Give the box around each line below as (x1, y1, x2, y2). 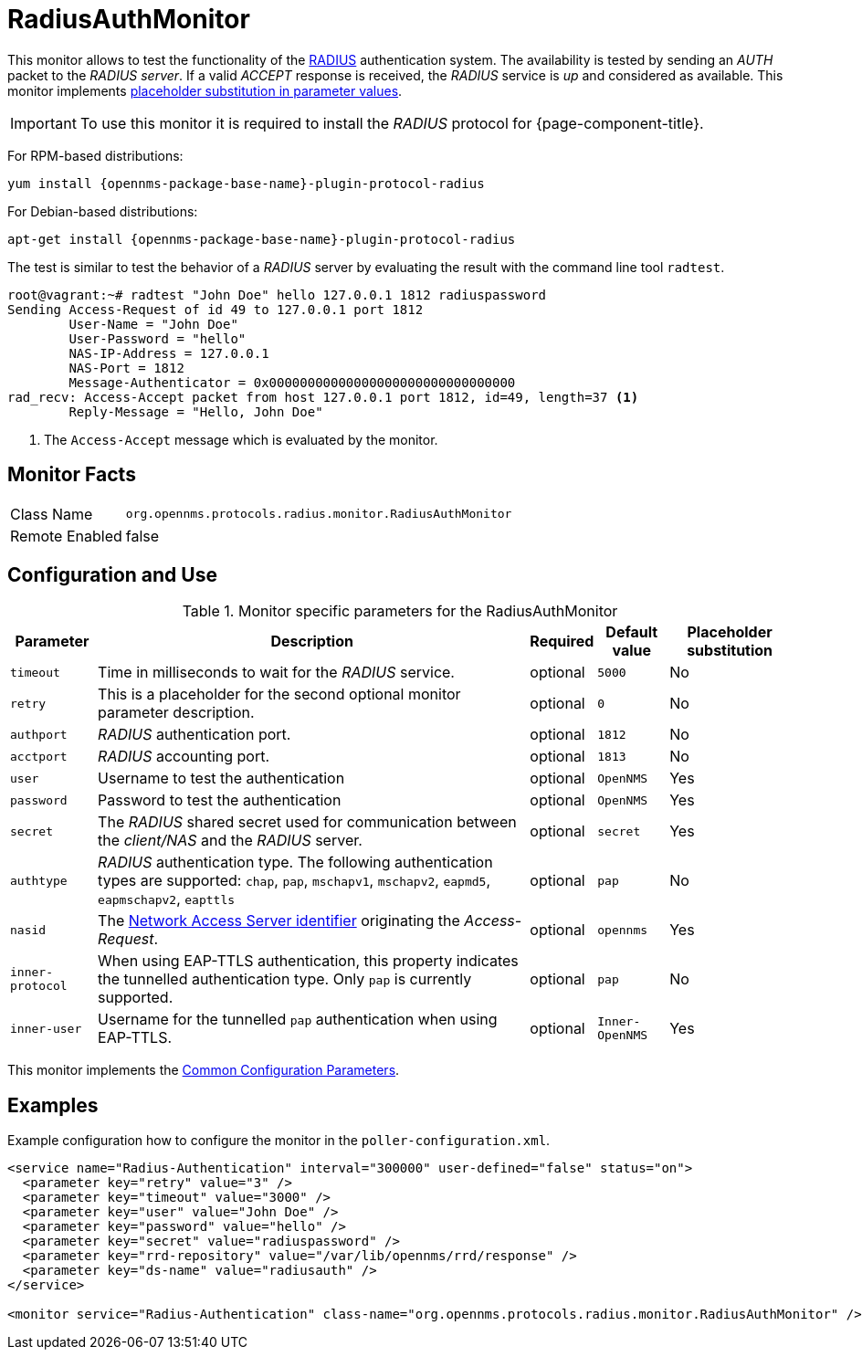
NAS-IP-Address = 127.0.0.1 (68, 345, 269, 361)
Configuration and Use (7, 563, 217, 587)
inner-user (10, 1021, 82, 1036)
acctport (10, 749, 68, 763)
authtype (10, 873, 68, 888)
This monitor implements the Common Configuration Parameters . (7, 1062, 400, 1078)
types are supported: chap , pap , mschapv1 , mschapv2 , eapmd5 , (98, 871, 491, 890)
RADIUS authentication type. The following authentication (98, 853, 493, 872)
